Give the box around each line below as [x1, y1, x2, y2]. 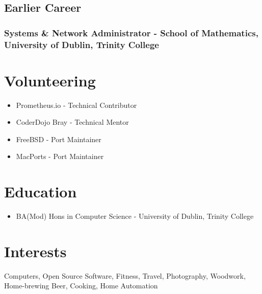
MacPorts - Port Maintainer [16, 151, 104, 162]
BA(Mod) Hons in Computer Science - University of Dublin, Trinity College [16, 211, 254, 221]
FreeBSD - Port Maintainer [16, 133, 101, 144]
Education [4, 181, 77, 202]
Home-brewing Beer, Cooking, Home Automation [4, 280, 158, 291]
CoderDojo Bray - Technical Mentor [16, 117, 129, 127]
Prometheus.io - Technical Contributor [16, 99, 137, 110]
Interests [4, 240, 67, 261]
